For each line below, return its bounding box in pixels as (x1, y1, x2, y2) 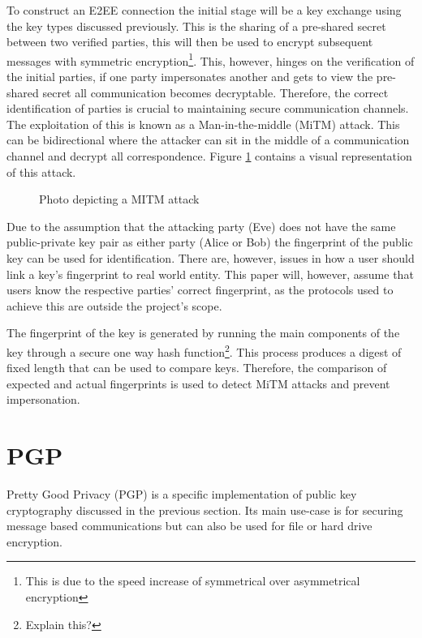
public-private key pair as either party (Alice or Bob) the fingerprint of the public (6, 233, 413, 250)
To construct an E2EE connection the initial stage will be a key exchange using (6, 2, 402, 18)
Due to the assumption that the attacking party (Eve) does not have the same (6, 217, 396, 234)
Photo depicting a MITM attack (39, 191, 200, 208)
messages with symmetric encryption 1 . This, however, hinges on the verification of (6, 49, 415, 69)
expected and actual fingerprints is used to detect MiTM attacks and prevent (6, 375, 390, 392)
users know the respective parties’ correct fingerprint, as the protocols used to (6, 281, 394, 298)
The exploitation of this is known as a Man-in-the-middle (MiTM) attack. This (6, 115, 400, 132)
